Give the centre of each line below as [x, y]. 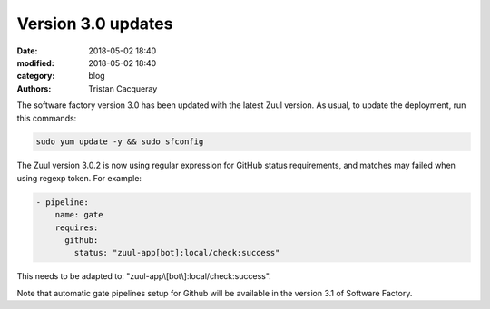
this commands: [47, 118]
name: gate [79, 215]
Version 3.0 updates [95, 24]
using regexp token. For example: [79, 178]
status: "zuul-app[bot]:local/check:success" [177, 253]
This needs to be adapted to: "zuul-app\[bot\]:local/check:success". [144, 276]
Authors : [34, 88]
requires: [77, 227]
